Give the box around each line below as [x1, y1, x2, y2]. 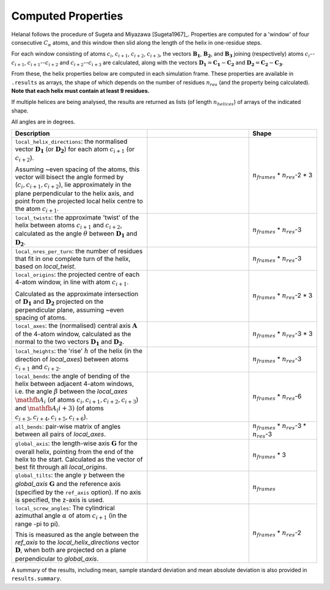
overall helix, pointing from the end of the [15, 448, 134, 456]
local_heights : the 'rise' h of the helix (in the [15, 346, 143, 355]
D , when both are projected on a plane [15, 546, 127, 555]
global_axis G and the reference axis [15, 479, 122, 488]
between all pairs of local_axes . [15, 430, 106, 438]
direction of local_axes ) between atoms [15, 355, 129, 364]
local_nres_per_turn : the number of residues [15, 247, 143, 256]
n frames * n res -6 [252, 392, 302, 402]
